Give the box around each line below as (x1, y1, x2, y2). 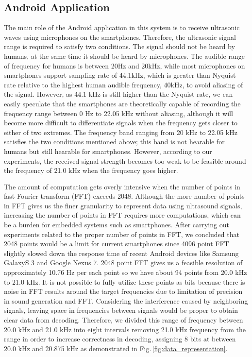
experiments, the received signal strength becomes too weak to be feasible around (4, 155, 246, 166)
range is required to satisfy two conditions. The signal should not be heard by (4, 41, 235, 51)
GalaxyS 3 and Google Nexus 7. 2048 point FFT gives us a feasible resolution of (4, 257, 243, 268)
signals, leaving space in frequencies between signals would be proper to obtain (4, 305, 238, 315)
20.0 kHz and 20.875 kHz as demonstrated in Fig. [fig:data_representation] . (4, 343, 228, 353)
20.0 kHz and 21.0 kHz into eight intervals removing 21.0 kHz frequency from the (4, 324, 246, 334)
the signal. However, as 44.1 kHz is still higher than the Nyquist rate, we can (4, 89, 233, 99)
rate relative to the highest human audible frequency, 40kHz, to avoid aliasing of (4, 79, 243, 89)
